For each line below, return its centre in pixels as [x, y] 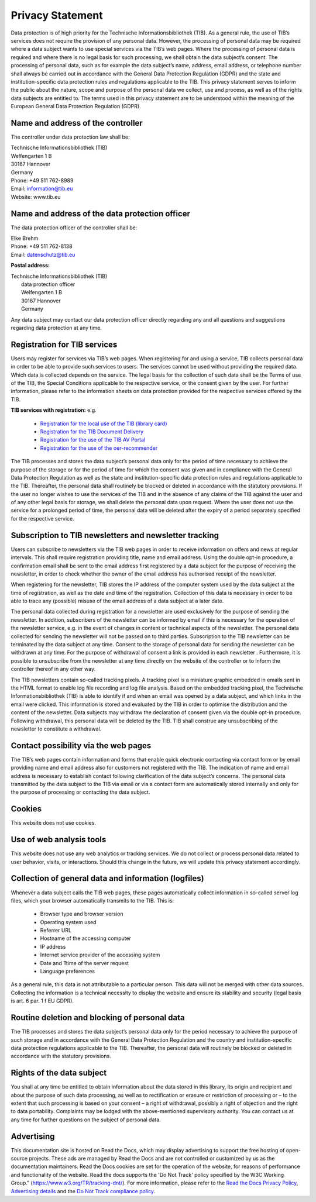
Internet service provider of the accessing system [100, 955]
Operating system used [68, 922]
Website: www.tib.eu [36, 197]
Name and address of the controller [77, 123]
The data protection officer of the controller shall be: [74, 228]
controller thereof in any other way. [53, 669]
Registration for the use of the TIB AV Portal [93, 440]
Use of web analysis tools [59, 840]
